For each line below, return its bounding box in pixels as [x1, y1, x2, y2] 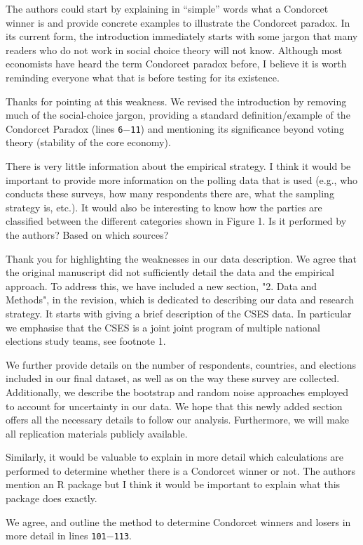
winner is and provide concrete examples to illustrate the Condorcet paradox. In [6, 15, 350, 29]
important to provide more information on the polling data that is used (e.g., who [6, 172, 358, 187]
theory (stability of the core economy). [6, 135, 171, 150]
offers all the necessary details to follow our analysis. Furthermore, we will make [6, 412, 350, 427]
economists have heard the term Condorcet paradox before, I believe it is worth [6, 56, 347, 71]
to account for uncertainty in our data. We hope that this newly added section [6, 398, 343, 413]
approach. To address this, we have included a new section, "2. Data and [6, 278, 317, 293]
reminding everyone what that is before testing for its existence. [6, 70, 280, 84]
